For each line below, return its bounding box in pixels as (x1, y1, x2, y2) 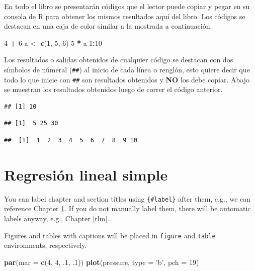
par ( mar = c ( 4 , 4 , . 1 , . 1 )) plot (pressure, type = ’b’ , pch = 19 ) (4, 256, 199, 267)
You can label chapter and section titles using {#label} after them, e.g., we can (4, 193, 251, 204)
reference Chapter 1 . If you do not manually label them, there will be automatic (4, 203, 251, 214)
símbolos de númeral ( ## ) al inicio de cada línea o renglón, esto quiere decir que (4, 64, 250, 74)
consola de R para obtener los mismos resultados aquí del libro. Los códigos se (4, 11, 245, 21)
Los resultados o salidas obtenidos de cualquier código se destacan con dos (4, 54, 233, 65)
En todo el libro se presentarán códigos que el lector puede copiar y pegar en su (4, 1, 250, 11)
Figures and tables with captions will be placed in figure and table (4, 230, 216, 240)
